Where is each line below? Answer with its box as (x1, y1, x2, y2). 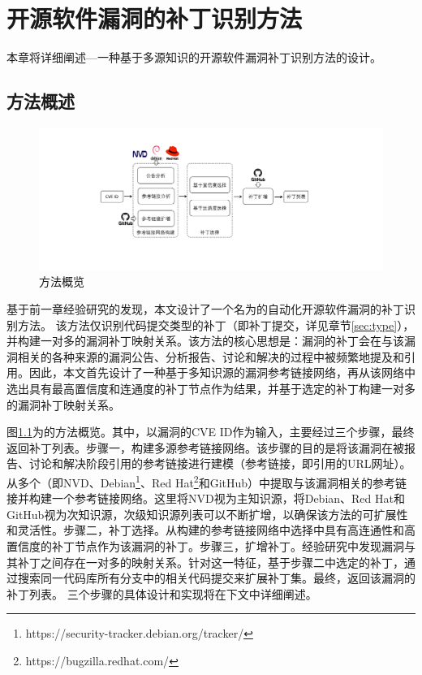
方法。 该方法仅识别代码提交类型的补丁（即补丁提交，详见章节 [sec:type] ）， (17, 316, 415, 333)
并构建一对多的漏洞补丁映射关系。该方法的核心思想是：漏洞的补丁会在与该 (6, 332, 404, 349)
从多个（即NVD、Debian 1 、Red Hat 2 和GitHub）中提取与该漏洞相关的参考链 (6, 472, 407, 491)
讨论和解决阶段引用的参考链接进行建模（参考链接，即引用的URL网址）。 (28, 455, 411, 472)
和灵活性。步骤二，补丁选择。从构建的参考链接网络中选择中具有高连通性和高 (6, 521, 416, 539)
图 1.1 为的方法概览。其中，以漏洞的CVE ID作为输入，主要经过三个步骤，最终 (6, 423, 415, 440)
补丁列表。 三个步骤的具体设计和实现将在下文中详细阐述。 (6, 585, 317, 602)
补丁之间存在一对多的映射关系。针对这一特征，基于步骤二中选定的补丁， (17, 553, 404, 570)
